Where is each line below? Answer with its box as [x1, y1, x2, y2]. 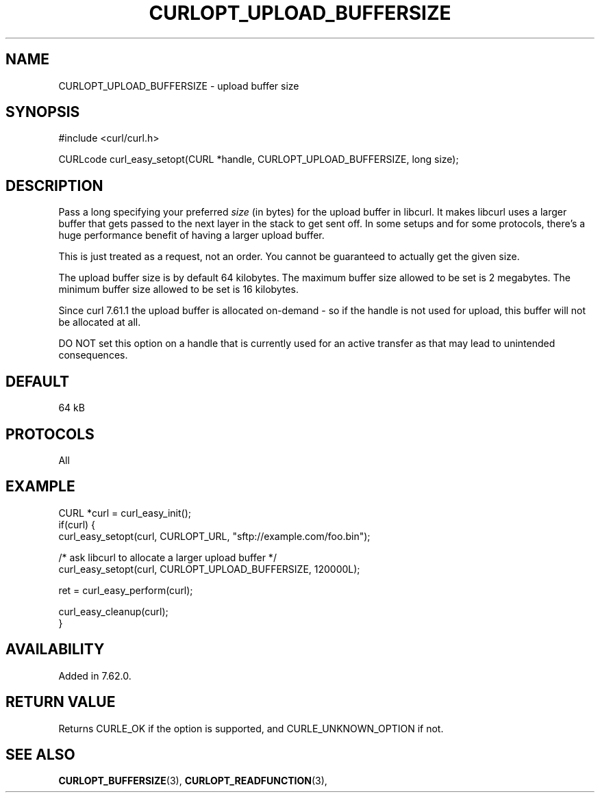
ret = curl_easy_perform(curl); [58, 584, 193, 596]
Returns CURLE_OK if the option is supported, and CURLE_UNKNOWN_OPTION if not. [58, 722, 444, 734]
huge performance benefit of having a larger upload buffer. [58, 229, 325, 242]
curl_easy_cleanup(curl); [58, 605, 168, 617]
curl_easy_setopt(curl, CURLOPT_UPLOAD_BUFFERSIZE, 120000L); [58, 563, 360, 575]
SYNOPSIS [5, 103, 80, 121]
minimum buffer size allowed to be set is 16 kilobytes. [58, 283, 299, 296]
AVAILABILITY [5, 641, 105, 658]
